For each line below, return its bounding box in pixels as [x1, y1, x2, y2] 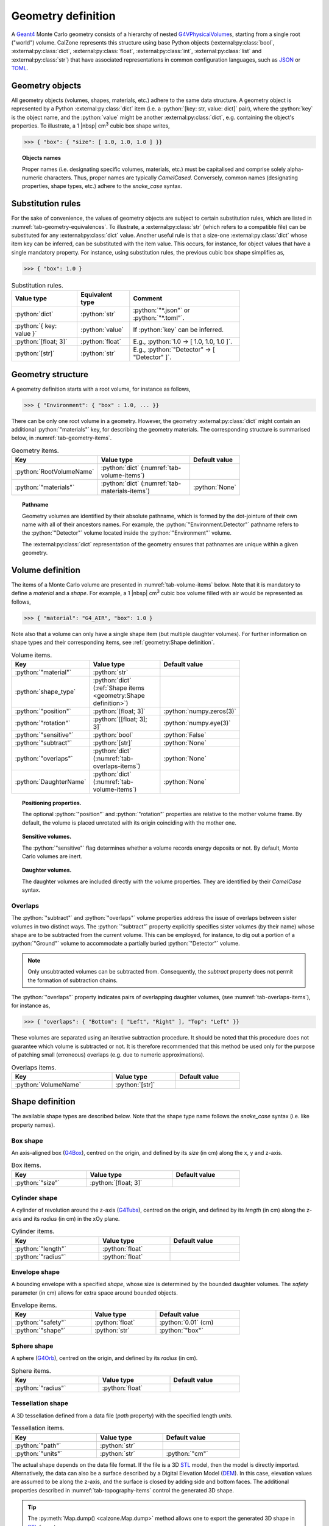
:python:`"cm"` [166, 1449, 208, 1458]
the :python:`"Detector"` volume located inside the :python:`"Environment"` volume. [22, 529, 232, 537]
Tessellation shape [11, 1399, 69, 1408]
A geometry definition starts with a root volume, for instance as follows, [11, 385, 191, 392]
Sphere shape [11, 1342, 54, 1350]
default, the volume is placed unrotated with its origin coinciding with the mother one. [22, 819, 237, 826]
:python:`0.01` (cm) [159, 1318, 214, 1327]
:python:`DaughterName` [15, 777, 87, 786]
